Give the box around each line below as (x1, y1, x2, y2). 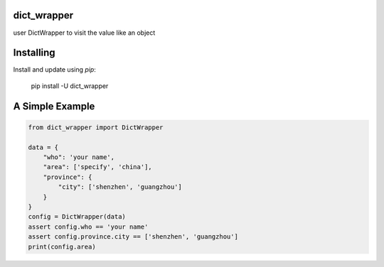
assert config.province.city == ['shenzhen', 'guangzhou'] (28, 233, 238, 241)
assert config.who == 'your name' (28, 222, 149, 231)
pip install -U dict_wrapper (31, 82, 109, 90)
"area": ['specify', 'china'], (43, 163, 152, 171)
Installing (13, 47, 56, 59)
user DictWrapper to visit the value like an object (13, 28, 156, 37)
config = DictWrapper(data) (28, 213, 126, 221)
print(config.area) (28, 242, 96, 251)
